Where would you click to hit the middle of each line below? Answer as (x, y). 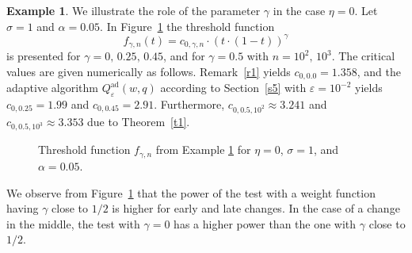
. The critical (363, 56)
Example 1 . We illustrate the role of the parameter (134, 10)
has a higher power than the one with (265, 223)
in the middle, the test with (73, 223)
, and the (379, 71)
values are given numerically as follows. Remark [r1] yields (149, 71)
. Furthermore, (189, 103)
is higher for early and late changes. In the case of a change (256, 208)
